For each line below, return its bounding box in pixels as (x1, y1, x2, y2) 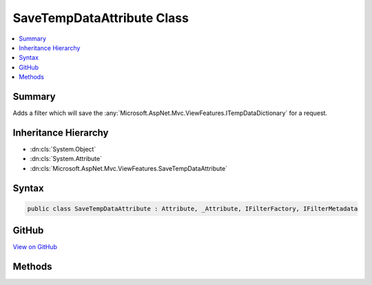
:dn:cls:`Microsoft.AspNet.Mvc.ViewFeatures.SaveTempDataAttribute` (30, 164, 227, 172)
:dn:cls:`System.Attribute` (30, 155, 103, 163)
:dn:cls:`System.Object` (30, 145, 96, 153)
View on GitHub (12, 243, 58, 251)
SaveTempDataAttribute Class (12, 10, 189, 25)
